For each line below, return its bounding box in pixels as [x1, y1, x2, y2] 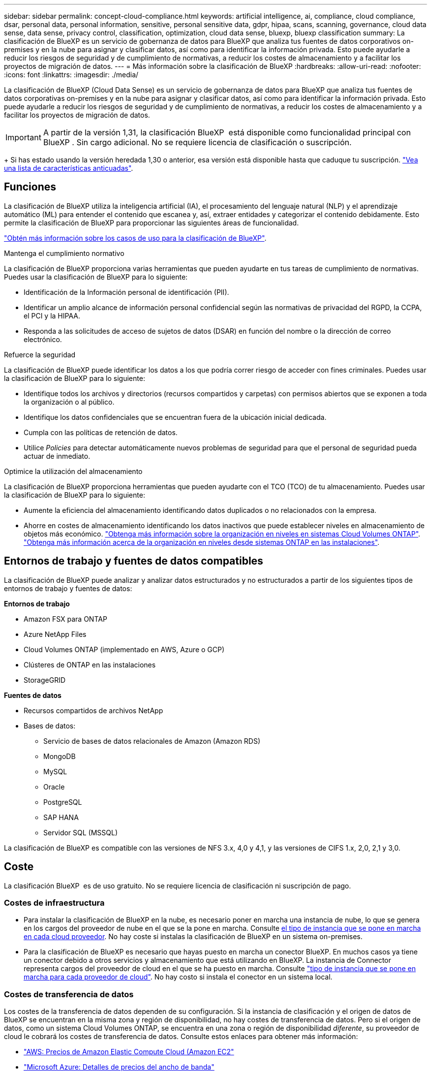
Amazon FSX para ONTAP [24, 614, 107, 623]
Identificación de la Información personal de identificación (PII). [24, 287, 229, 296]
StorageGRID [24, 675, 66, 684]
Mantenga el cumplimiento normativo [4, 249, 124, 257]
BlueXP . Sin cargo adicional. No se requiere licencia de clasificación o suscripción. [43, 137, 352, 147]
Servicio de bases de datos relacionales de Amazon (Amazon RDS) [43, 736, 261, 745]
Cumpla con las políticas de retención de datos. [24, 428, 178, 437]
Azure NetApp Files [24, 630, 87, 638]
